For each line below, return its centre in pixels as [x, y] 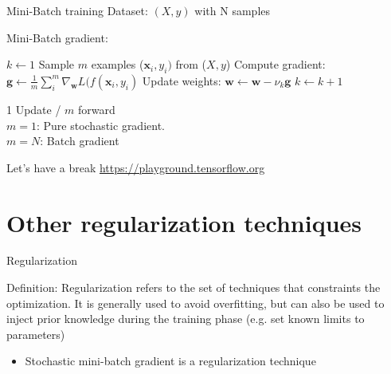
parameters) [36, 334]
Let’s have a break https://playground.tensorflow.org [136, 167]
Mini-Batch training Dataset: [77, 10]
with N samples [233, 10]
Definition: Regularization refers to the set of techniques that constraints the [194, 287]
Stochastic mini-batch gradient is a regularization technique [170, 361]
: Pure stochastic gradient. [100, 125]
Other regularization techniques [184, 222]
